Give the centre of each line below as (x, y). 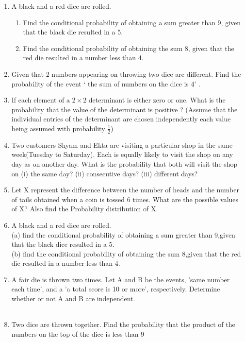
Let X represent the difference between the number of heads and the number (125, 190)
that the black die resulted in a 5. (73, 32)
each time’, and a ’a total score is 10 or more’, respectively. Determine (116, 289)
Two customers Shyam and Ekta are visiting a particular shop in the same (122, 145)
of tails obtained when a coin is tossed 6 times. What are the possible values (125, 199)
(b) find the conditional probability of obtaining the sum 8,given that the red (126, 253)
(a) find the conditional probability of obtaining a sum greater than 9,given (123, 234)
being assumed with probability (58, 128)
